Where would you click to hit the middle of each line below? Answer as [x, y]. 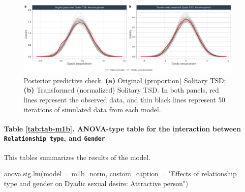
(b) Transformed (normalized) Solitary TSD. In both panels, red [121, 90]
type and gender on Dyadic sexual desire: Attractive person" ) [96, 183]
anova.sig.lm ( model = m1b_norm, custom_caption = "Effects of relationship [120, 174]
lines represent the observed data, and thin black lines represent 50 [124, 99]
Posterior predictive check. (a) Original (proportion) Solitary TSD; [125, 80]
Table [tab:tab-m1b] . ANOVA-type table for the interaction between [122, 128]
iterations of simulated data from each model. [92, 109]
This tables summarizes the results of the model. [77, 157]
